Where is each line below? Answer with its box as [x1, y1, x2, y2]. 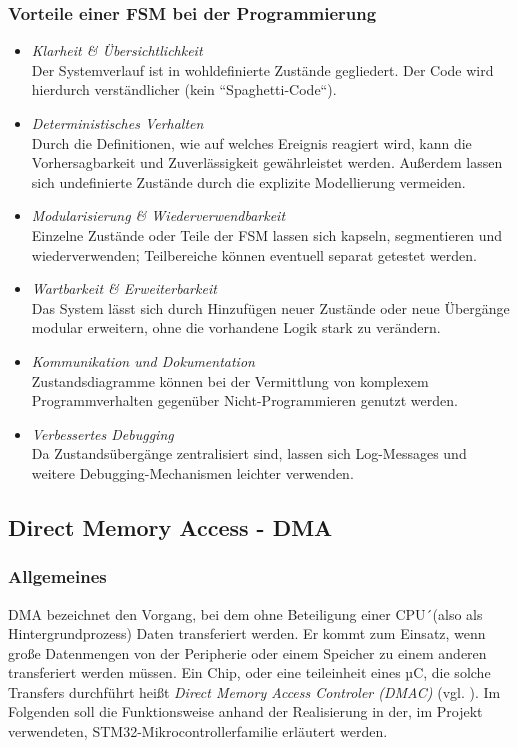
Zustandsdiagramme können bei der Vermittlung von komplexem [31, 370, 429, 391]
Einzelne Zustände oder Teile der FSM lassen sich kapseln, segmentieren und [31, 224, 503, 245]
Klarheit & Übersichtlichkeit [31, 40, 203, 61]
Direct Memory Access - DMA [8, 511, 333, 542]
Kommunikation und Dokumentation [31, 350, 255, 371]
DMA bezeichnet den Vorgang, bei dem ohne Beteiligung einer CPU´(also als [8, 603, 483, 624]
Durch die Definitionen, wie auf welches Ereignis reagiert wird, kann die [31, 132, 472, 153]
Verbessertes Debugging [31, 423, 174, 444]
